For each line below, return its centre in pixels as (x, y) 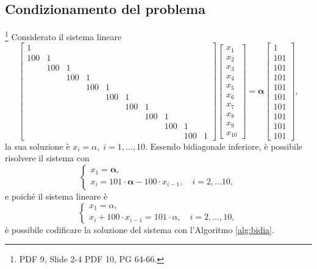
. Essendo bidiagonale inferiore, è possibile (224, 146)
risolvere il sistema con (47, 158)
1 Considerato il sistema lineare (63, 36)
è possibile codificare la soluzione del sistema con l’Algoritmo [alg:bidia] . (140, 229)
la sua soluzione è (37, 146)
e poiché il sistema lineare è (56, 196)
